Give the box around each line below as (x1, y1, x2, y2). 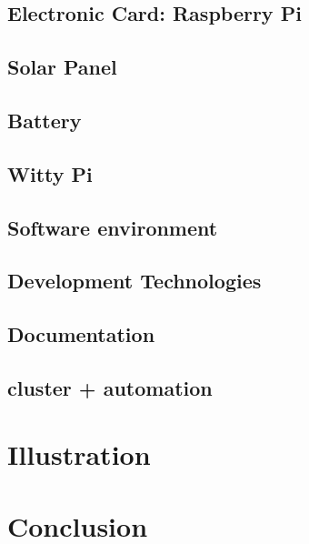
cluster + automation (7, 373, 213, 401)
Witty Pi (7, 159, 93, 187)
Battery (7, 106, 82, 134)
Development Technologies (7, 267, 262, 295)
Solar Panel (7, 53, 117, 81)
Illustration (7, 436, 151, 473)
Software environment (7, 213, 218, 241)
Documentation (7, 320, 155, 348)
